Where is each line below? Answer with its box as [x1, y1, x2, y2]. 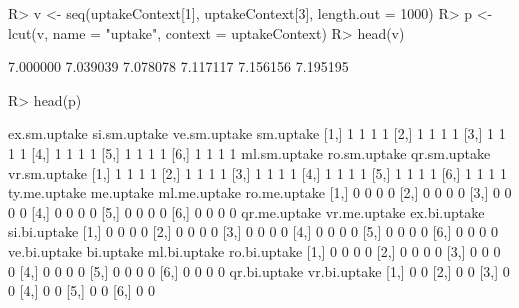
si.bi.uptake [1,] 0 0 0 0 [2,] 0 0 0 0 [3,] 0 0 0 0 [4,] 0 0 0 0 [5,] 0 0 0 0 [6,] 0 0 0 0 [8, 221, 499, 242]
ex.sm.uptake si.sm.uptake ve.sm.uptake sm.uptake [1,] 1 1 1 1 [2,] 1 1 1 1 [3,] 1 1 [8, 123, 506, 144]
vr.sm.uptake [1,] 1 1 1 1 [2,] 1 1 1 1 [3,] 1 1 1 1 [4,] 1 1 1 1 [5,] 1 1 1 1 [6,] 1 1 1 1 [8, 162, 507, 183]
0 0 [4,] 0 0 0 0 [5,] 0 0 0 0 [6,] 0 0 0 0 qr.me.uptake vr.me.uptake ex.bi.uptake [8, 201, 485, 222]
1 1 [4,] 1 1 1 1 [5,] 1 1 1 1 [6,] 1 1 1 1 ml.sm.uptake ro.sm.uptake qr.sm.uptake [8, 142, 491, 163]
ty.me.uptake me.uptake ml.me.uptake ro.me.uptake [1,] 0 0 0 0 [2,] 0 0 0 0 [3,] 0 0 [8, 182, 512, 203]
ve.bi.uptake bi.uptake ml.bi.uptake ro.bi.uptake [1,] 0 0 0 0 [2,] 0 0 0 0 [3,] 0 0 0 [8, 240, 501, 261]
